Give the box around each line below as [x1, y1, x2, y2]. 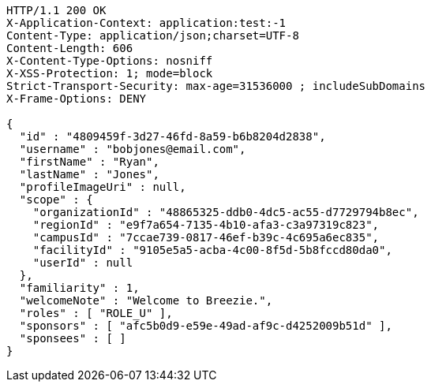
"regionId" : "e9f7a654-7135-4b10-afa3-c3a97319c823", [32, 218, 380, 231]
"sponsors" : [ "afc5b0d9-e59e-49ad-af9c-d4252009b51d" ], [19, 319, 392, 332]
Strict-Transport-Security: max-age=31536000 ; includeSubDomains [6, 80, 426, 92]
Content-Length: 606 [6, 42, 133, 54]
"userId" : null [32, 256, 133, 269]
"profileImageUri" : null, [19, 181, 186, 193]
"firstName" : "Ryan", [19, 155, 159, 168]
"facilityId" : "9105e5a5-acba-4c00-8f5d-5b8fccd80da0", [32, 244, 392, 256]
